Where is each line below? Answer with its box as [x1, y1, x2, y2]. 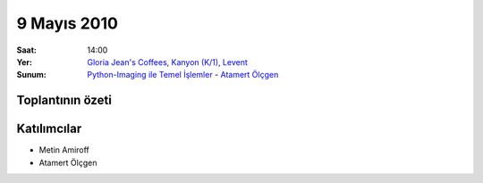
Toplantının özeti [16, 93, 112, 108]
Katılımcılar [16, 121, 82, 137]
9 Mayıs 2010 [16, 13, 118, 33]
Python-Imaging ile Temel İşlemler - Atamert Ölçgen [87, 70, 279, 80]
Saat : [16, 45, 38, 55]
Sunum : [16, 70, 47, 80]
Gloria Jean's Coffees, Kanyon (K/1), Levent [87, 56, 248, 67]
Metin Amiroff [38, 145, 89, 155]
